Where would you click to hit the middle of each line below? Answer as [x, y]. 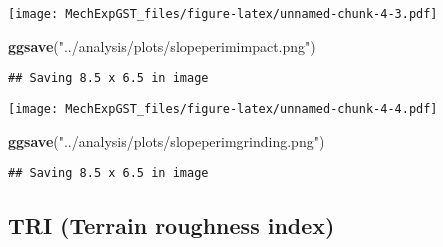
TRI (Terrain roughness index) [171, 225]
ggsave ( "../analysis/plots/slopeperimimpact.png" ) [162, 45]
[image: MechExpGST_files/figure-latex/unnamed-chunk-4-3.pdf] [223, 14]
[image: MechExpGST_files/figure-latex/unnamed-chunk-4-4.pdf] [223, 108]
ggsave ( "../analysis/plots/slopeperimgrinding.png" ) [166, 140]
